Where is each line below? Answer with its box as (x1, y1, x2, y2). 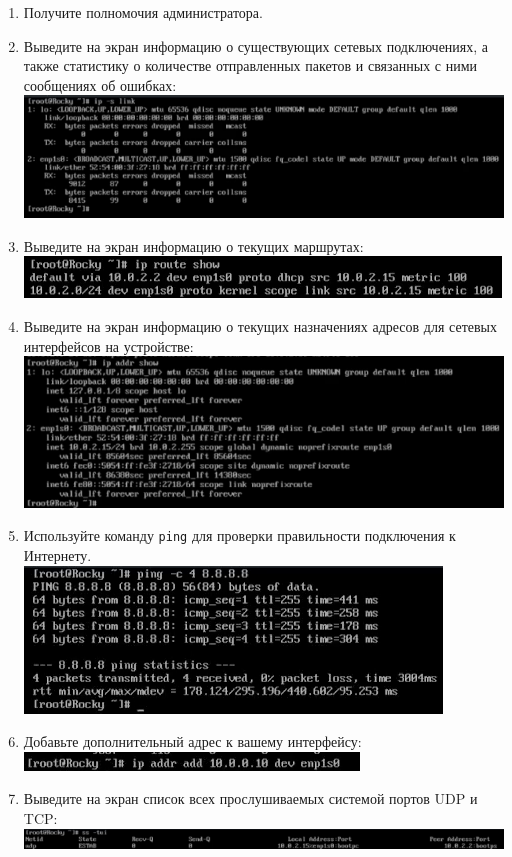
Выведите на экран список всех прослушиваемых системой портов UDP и (23, 788, 478, 809)
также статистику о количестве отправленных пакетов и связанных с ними (23, 55, 478, 76)
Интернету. (23, 544, 92, 565)
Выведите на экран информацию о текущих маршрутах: (23, 235, 364, 256)
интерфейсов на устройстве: (23, 335, 194, 356)
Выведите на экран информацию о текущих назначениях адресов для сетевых (23, 315, 497, 336)
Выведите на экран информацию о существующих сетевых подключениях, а (23, 35, 489, 56)
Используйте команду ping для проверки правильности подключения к (23, 525, 456, 546)
